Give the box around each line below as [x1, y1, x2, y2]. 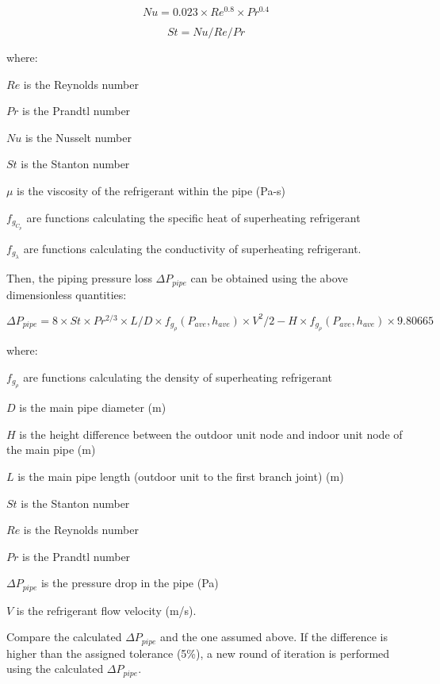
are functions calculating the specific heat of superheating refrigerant [26, 209, 361, 225]
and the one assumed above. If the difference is [160, 628, 388, 645]
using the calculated [6, 660, 104, 677]
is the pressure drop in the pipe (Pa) [40, 574, 219, 591]
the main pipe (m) [6, 441, 96, 458]
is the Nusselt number [25, 129, 132, 145]
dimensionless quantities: [6, 286, 127, 302]
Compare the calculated [6, 628, 122, 645]
